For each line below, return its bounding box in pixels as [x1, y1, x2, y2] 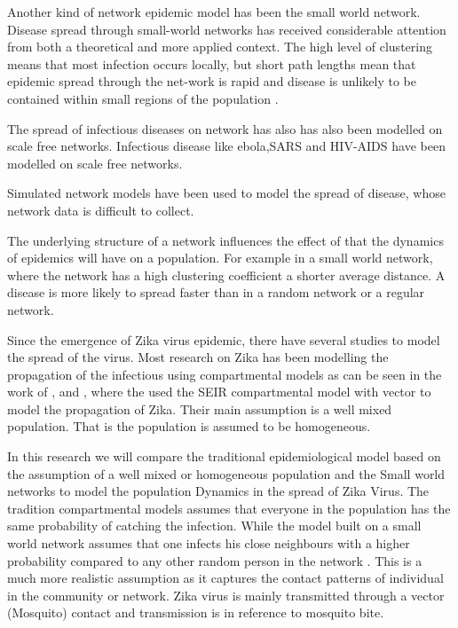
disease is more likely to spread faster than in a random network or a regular [7, 283, 425, 302]
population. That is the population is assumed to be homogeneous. [7, 417, 371, 436]
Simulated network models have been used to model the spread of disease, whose [7, 184, 446, 202]
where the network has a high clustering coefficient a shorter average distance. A [7, 265, 446, 284]
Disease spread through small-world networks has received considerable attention [7, 20, 446, 38]
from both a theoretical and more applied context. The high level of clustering [7, 37, 432, 56]
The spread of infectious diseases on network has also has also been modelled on [7, 119, 443, 137]
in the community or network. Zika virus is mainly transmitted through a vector [7, 585, 445, 604]
